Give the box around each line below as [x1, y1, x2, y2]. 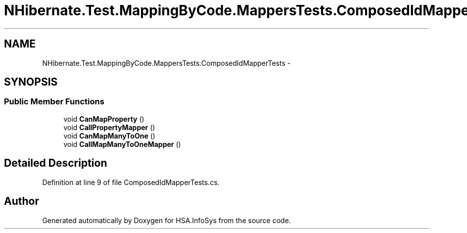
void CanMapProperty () [63, 114, 144, 123]
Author [4, 195, 39, 208]
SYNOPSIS [4, 76, 58, 89]
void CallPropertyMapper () [63, 123, 155, 132]
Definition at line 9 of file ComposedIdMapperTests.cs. [42, 178, 220, 186]
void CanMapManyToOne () [63, 131, 155, 140]
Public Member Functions [4, 96, 104, 107]
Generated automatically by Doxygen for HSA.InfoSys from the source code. [42, 216, 291, 225]
